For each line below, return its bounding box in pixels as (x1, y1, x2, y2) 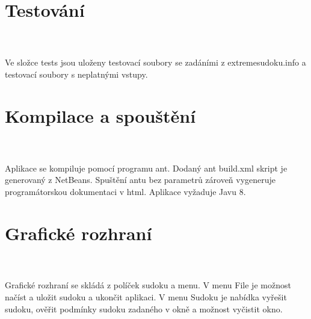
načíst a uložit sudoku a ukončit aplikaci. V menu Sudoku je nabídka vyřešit (5, 291, 287, 303)
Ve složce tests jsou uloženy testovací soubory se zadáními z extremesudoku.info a (5, 56, 306, 69)
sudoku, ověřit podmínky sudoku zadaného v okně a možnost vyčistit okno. (5, 302, 283, 315)
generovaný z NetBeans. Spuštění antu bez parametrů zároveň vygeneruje (5, 173, 276, 186)
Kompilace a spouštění (5, 103, 196, 128)
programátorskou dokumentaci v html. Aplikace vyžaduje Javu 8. (5, 185, 246, 197)
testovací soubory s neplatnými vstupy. (5, 67, 148, 80)
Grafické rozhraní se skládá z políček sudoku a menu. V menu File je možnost (5, 279, 291, 291)
